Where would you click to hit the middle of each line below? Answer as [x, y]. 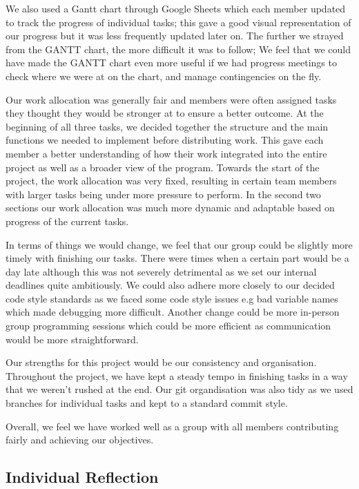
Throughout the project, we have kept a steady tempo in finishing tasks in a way [177, 375]
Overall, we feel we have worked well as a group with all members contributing [172, 426]
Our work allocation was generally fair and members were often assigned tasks [171, 99]
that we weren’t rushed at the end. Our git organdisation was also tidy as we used [179, 389]
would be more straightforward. [72, 339]
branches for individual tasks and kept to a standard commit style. [147, 403]
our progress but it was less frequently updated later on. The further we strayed [175, 36]
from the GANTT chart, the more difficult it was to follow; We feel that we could [178, 49]
